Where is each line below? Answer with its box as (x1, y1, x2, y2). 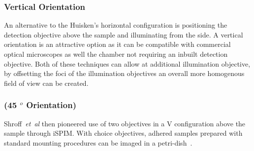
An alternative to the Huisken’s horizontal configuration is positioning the (4, 20, 227, 30)
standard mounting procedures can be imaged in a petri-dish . (4, 137, 192, 148)
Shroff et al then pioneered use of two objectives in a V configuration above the (4, 118, 246, 128)
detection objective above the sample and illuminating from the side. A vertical (4, 29, 243, 39)
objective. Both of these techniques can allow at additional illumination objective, (4, 58, 251, 69)
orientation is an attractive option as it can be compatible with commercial (4, 39, 231, 49)
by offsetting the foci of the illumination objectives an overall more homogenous (4, 68, 245, 78)
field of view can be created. (4, 77, 89, 88)
